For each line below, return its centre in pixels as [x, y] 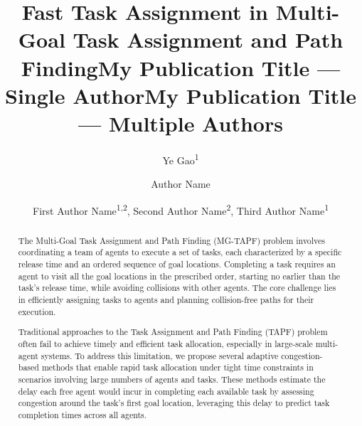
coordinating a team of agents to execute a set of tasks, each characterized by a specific [180, 252]
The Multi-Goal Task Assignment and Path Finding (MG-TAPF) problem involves [171, 240]
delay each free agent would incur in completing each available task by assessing [166, 391]
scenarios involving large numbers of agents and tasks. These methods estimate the [172, 379]
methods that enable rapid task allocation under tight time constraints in [177, 367]
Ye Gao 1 [181, 159]
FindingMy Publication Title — [181, 67]
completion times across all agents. [82, 414]
